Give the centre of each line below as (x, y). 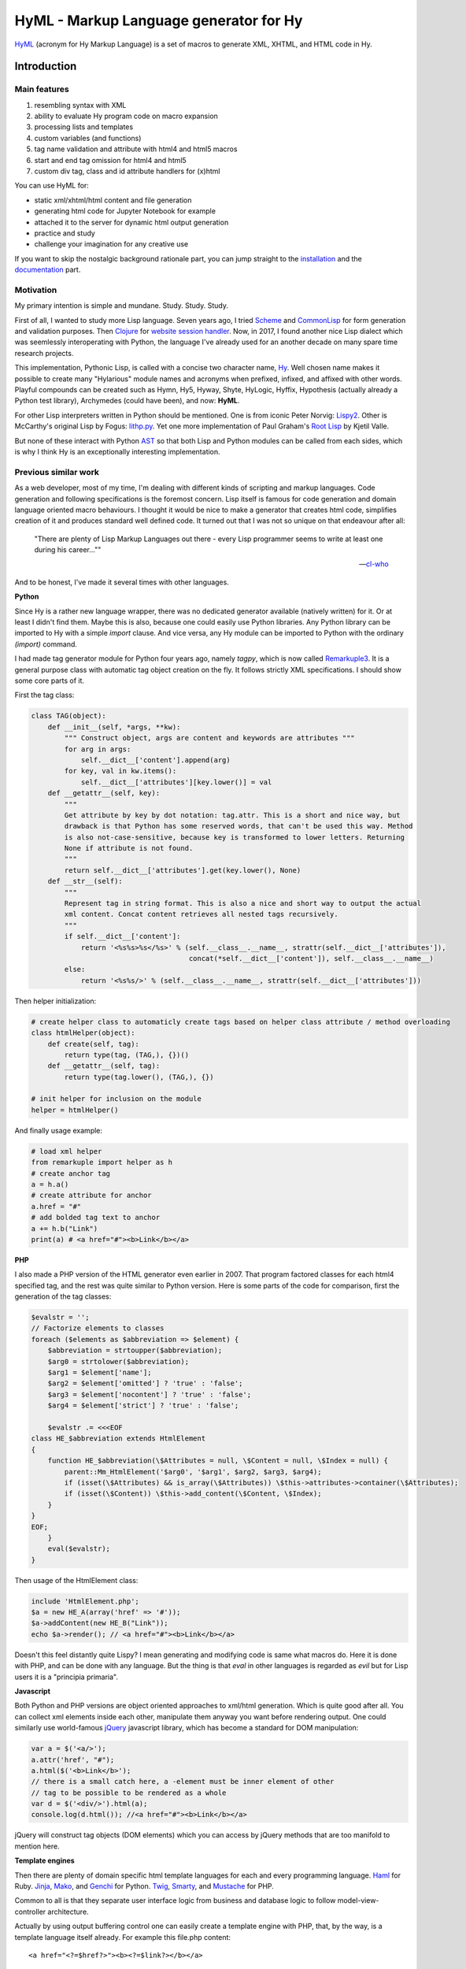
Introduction (46, 67)
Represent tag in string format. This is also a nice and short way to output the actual (242, 903)
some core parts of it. (50, 680)
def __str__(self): (85, 881)
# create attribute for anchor (92, 1196)
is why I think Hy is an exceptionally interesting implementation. (117, 452)
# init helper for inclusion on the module (116, 1099)
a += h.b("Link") (65, 1228)
